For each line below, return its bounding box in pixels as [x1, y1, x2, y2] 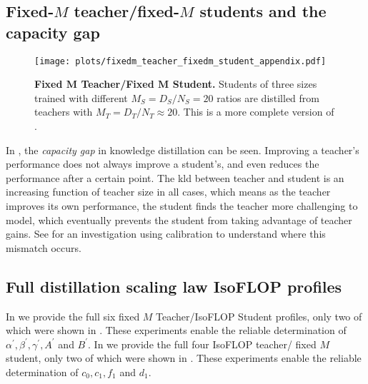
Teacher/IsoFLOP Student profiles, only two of [156, 308, 362, 323]
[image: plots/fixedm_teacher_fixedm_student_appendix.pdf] [34, 56, 327, 66]
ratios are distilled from [217, 90, 320, 105]
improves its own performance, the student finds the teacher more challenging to [6, 198, 358, 213]
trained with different [34, 90, 128, 105]
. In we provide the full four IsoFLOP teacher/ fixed [88, 336, 317, 351]
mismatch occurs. [6, 240, 81, 255]
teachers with [34, 104, 93, 119]
